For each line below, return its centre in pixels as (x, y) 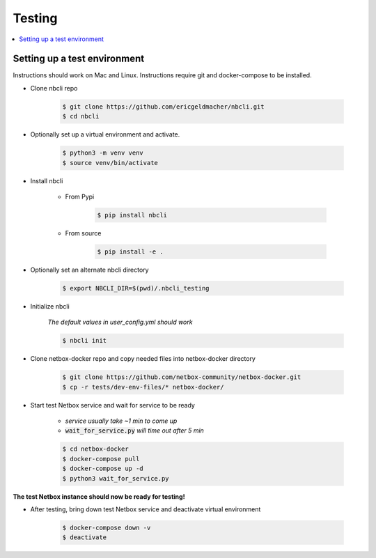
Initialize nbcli (50, 306)
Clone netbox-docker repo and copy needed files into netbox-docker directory (143, 359)
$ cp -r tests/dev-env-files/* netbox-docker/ (143, 387)
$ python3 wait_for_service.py (116, 478)
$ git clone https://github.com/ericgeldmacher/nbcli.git (163, 107)
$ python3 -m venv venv (103, 153)
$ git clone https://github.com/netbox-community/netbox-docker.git (182, 377)
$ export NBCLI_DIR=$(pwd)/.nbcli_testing (136, 288)
